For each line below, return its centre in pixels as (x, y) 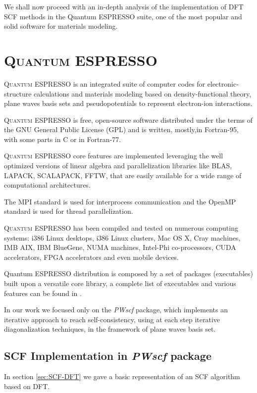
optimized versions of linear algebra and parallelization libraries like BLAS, (118, 166)
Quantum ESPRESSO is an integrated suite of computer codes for (105, 83)
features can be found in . (43, 293)
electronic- (223, 83)
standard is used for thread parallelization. (69, 211)
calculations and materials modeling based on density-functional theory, (143, 93)
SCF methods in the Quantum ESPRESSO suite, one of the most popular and (123, 16)
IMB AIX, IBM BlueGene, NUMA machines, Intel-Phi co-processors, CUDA (120, 247)
